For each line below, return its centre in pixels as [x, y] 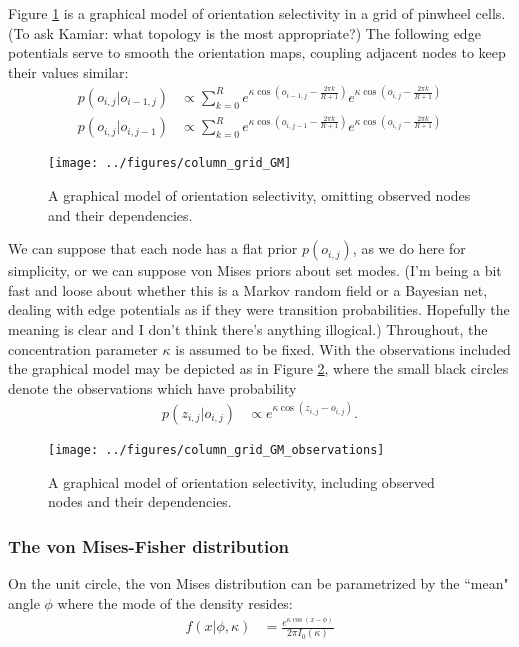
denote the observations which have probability [152, 387]
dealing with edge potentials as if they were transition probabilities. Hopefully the [259, 309]
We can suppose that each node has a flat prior [153, 248]
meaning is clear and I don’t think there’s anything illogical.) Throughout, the [248, 329]
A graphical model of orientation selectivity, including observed [241, 481]
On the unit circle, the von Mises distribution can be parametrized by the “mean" [258, 583]
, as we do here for [409, 248]
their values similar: [68, 71]
